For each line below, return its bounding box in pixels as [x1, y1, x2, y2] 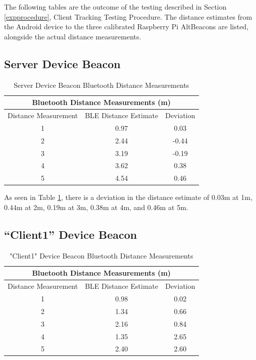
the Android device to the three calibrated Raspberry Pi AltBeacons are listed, [4, 21, 249, 32]
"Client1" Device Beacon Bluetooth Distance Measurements [10, 250, 193, 261]
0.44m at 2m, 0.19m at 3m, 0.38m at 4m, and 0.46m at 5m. [4, 201, 188, 212]
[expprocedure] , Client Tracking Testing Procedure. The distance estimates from [4, 11, 252, 22]
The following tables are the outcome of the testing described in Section [4, 2, 227, 12]
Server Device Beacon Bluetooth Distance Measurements [14, 79, 189, 90]
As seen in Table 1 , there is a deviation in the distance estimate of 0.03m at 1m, [4, 192, 252, 202]
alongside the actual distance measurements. [4, 31, 141, 41]
